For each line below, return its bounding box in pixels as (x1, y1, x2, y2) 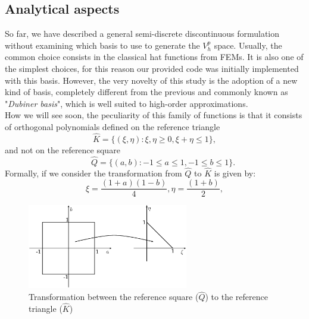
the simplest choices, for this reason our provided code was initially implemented (5, 62, 299, 74)
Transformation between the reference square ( (29, 290, 199, 303)
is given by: (214, 166, 256, 179)
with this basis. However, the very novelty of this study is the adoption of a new (5, 74, 298, 86)
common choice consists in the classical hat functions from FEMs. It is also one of (5, 50, 304, 63)
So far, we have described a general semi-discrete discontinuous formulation (5, 27, 280, 40)
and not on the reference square (5, 143, 120, 156)
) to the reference (205, 290, 268, 303)
